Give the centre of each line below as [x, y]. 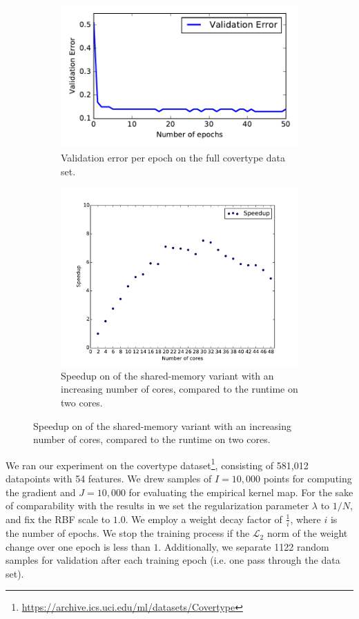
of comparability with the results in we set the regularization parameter [157, 505]
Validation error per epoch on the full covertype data [173, 157]
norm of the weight [307, 533]
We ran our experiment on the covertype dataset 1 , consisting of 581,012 [157, 464]
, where [305, 519]
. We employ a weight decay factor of [204, 519]
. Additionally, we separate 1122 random [244, 546]
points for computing [308, 478]
